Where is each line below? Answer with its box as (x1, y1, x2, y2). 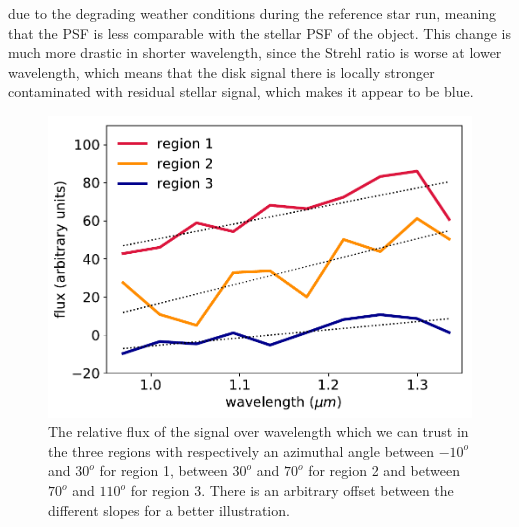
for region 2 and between (308, 460, 460, 481)
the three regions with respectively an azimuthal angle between (48, 440, 435, 461)
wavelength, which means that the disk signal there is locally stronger (8, 61, 435, 82)
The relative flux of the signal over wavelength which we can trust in (48, 421, 469, 442)
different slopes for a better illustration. (48, 499, 290, 520)
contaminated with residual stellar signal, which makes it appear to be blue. (8, 81, 474, 102)
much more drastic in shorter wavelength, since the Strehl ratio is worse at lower (8, 42, 502, 63)
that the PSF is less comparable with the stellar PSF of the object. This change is (8, 22, 511, 43)
